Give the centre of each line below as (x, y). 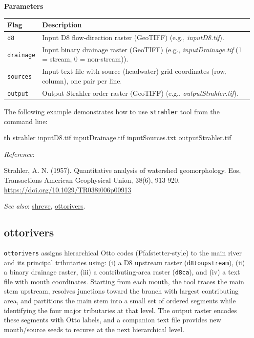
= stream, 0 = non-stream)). (85, 59)
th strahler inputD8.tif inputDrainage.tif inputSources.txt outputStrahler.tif (118, 137)
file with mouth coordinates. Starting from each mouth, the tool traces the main (124, 281)
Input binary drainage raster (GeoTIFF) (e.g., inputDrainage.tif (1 (142, 49)
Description (62, 25)
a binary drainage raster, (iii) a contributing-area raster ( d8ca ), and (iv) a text (122, 272)
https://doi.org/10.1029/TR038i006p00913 (68, 189)
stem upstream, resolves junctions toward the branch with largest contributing (121, 291)
